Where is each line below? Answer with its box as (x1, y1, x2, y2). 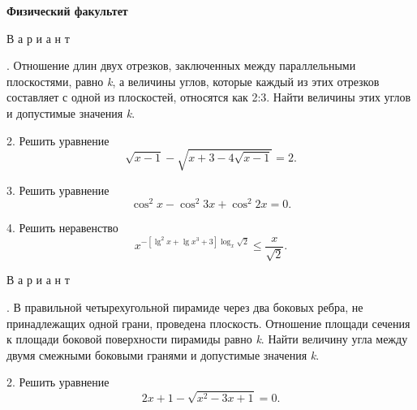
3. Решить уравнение (6, 181, 110, 198)
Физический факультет (6, 2, 128, 19)
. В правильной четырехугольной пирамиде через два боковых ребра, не (6, 299, 363, 316)
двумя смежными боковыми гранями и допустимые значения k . (6, 346, 320, 363)
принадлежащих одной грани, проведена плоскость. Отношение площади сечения (6, 314, 411, 331)
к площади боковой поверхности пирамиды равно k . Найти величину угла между (6, 330, 408, 347)
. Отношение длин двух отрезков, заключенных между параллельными (6, 57, 356, 74)
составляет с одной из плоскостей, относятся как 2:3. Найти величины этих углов (6, 88, 411, 106)
